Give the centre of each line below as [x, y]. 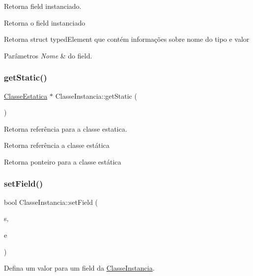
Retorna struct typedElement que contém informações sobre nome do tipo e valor [127, 39]
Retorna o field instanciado [45, 22]
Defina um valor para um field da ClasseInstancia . [79, 268]
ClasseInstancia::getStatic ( [96, 96]
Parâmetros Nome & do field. [48, 55]
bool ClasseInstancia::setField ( [51, 202]
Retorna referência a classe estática [57, 145]
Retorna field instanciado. [43, 6]
